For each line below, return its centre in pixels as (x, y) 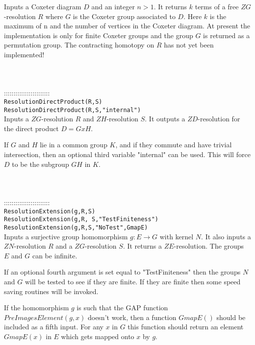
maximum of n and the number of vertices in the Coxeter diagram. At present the (127, 26)
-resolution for (219, 119)
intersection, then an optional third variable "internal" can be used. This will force (127, 154)
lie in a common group (74, 145)
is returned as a (227, 35)
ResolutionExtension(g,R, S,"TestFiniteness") (81, 219)
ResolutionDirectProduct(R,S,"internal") (73, 110)
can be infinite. (55, 255)
